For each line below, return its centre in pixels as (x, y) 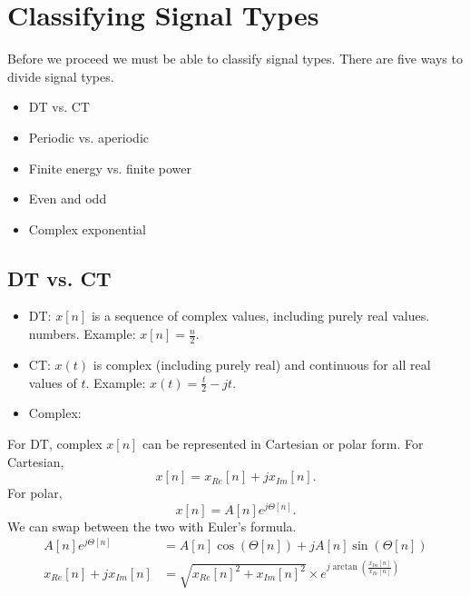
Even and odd (68, 199)
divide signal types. (61, 76)
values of (53, 382)
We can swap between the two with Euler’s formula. (152, 526)
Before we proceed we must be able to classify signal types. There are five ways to (235, 59)
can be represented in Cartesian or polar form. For (283, 443)
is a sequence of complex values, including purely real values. (260, 316)
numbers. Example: (82, 334)
